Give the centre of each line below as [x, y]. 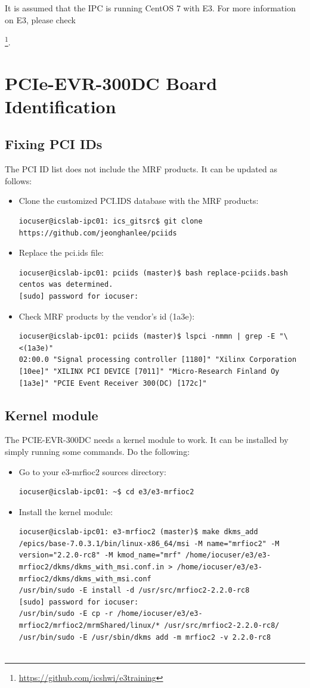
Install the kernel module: [66, 511]
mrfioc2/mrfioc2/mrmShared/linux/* [89, 626]
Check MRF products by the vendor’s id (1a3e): [107, 316]
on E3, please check [40, 19]
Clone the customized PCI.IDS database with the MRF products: [139, 201]
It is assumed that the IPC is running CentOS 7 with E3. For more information [150, 8]
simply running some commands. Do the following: [97, 451]
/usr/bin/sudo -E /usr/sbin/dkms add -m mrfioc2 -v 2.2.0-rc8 [145, 637]
